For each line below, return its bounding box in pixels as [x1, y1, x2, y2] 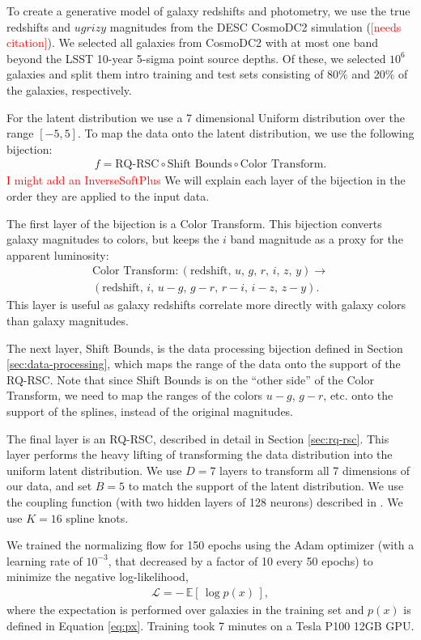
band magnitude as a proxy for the [230, 231, 403, 248]
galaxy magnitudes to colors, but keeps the [6, 231, 219, 248]
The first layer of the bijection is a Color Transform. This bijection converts [6, 214, 382, 231]
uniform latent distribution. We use [6, 461, 182, 478]
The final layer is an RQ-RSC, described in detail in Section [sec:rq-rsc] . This [6, 430, 389, 447]
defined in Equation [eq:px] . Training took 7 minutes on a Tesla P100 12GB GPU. [6, 617, 415, 634]
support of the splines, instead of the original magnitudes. [6, 402, 294, 419]
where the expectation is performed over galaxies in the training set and [6, 600, 364, 617]
